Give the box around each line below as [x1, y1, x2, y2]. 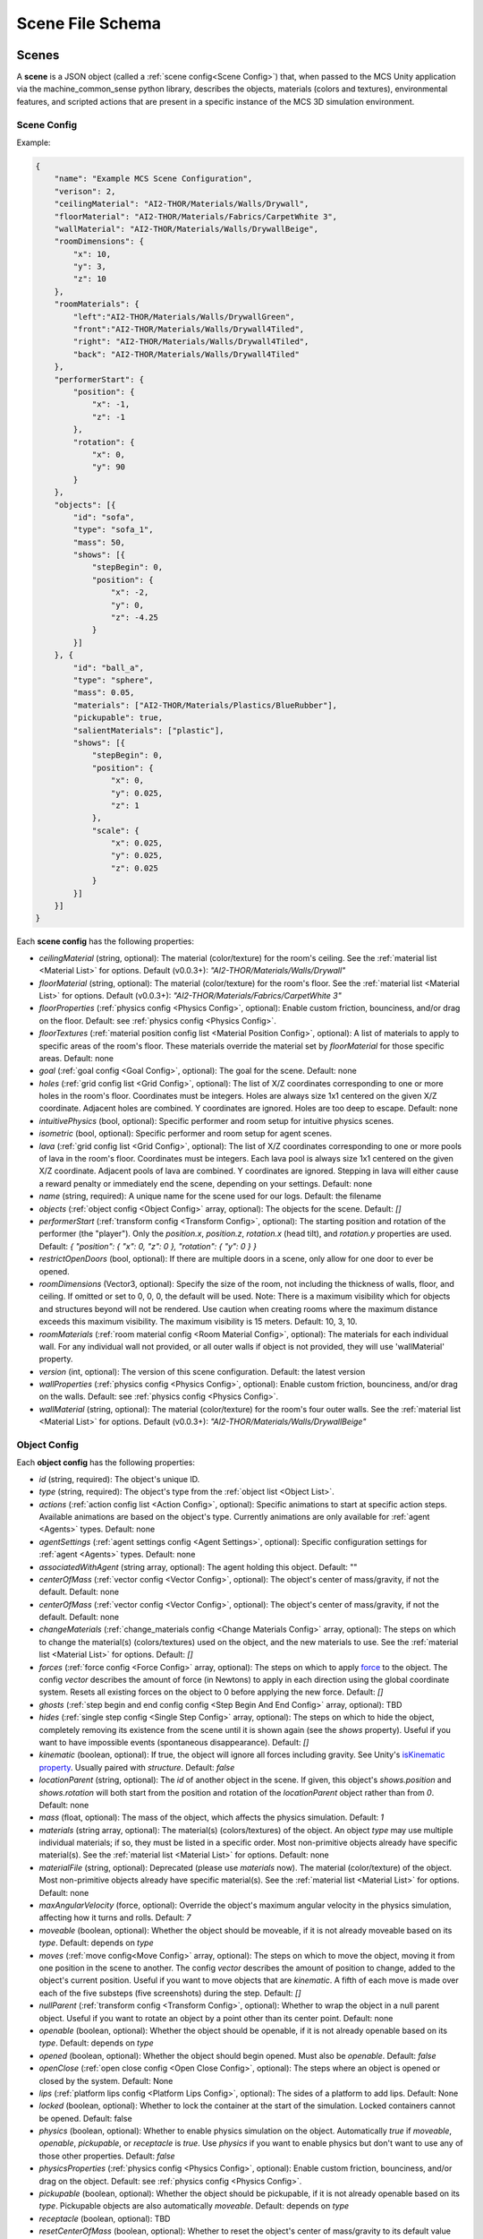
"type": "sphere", [72, 674, 154, 685]
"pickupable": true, [72, 713, 164, 723]
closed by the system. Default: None [38, 2075, 174, 2086]
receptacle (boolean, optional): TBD [38, 2213, 171, 2224]
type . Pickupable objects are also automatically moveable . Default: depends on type [38, 2200, 350, 2211]
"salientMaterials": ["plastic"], [72, 725, 225, 735]
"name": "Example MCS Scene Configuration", [54, 174, 253, 184]
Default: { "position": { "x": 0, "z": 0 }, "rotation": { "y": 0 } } [38, 1240, 257, 1251]
